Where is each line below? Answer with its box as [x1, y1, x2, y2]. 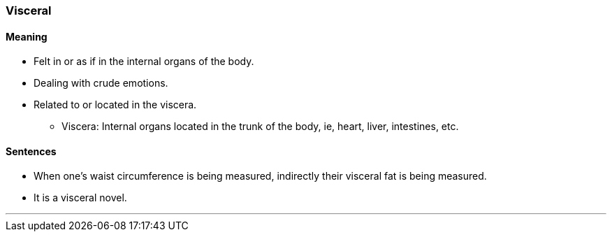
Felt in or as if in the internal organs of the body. [34, 55, 254, 68]
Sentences [6, 145, 57, 157]
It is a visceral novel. [34, 192, 127, 204]
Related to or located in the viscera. [34, 99, 197, 111]
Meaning [6, 30, 48, 43]
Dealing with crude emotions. [34, 77, 168, 89]
